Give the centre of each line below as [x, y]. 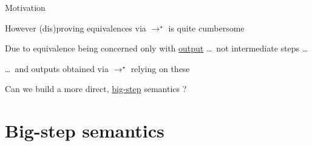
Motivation [25, 7]
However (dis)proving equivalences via [76, 28]
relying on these [160, 68]
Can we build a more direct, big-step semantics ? [96, 89]
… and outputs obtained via [57, 68]
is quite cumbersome [206, 28]
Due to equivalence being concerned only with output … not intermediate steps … [157, 48]
